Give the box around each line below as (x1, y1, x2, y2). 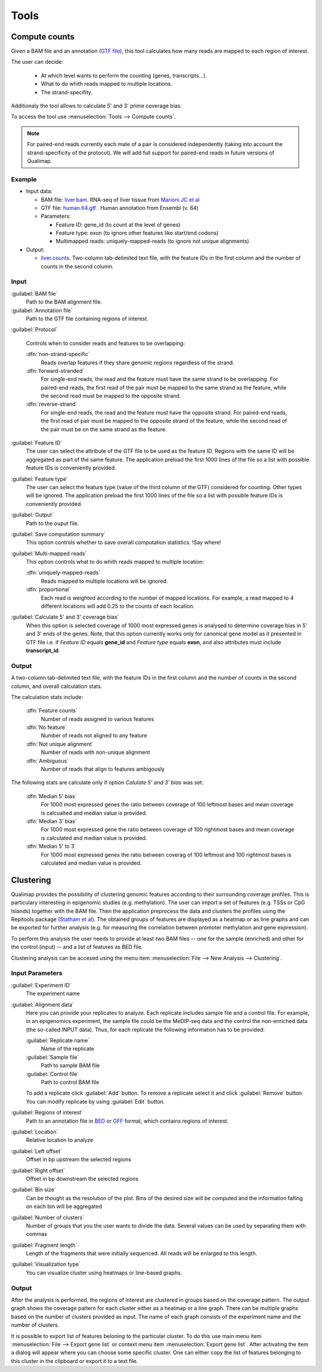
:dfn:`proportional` (26, 586, 71, 593)
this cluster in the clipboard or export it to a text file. (11, 1357, 138, 1364)
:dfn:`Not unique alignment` (26, 740, 94, 747)
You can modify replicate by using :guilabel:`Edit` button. (26, 1098, 165, 1105)
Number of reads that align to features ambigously (41, 765, 165, 772)
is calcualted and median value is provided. (41, 809, 147, 817)
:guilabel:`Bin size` (11, 1186, 56, 1193)
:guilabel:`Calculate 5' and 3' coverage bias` (11, 613, 119, 620)
